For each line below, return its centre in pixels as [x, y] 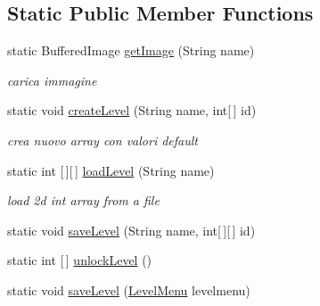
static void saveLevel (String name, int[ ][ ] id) [131, 230]
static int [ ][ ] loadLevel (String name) [111, 170]
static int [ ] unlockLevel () [80, 260]
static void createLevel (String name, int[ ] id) [132, 110]
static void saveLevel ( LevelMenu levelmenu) [129, 289]
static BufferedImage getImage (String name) [131, 50]
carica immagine [52, 80]
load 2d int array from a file [83, 200]
